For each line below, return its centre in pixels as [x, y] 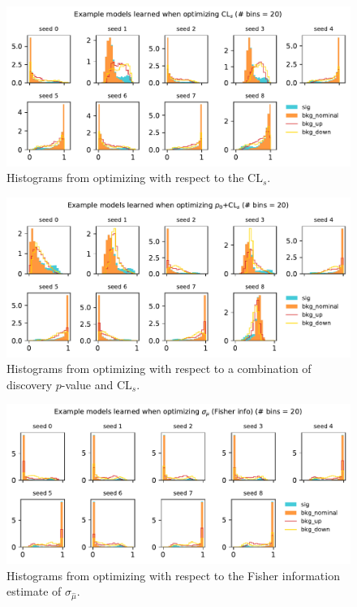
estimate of [34, 591]
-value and [87, 384]
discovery [30, 384]
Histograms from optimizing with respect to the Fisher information [173, 575]
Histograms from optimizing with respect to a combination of [159, 369]
